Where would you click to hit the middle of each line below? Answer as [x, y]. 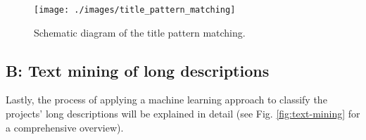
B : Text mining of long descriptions [138, 70]
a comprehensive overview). [65, 127]
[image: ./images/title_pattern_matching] [135, 10]
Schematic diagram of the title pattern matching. [140, 32]
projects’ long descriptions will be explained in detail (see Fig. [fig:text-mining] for [183, 114]
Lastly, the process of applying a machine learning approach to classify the [166, 100]
